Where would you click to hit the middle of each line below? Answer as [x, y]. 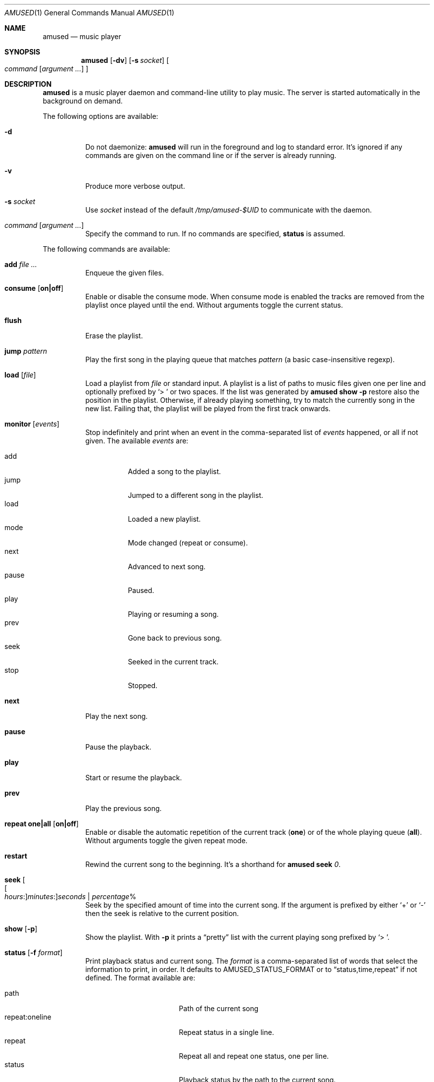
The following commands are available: [106, 249]
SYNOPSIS [23, 52]
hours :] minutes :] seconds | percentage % [71, 896]
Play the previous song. [123, 808]
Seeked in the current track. [173, 662]
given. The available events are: [137, 441]
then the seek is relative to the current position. [162, 913]
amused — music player [82, 36]
